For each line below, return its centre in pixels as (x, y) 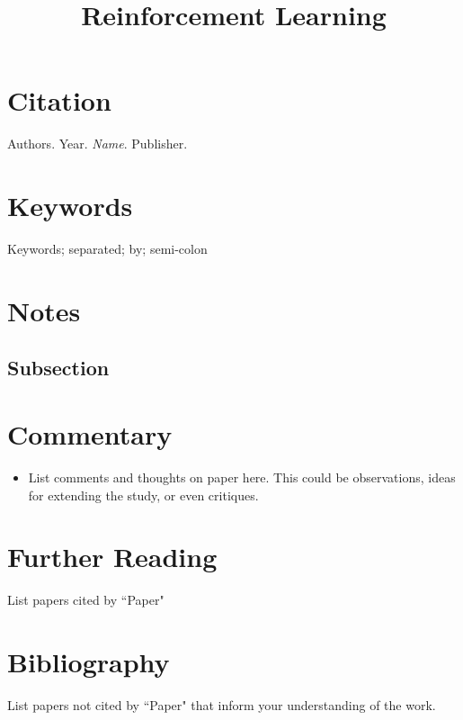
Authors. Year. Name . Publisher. (98, 144)
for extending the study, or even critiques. (143, 495)
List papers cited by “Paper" (86, 600)
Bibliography (89, 661)
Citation (59, 100)
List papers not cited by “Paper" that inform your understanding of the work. (222, 704)
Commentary (90, 433)
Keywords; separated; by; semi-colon (107, 249)
